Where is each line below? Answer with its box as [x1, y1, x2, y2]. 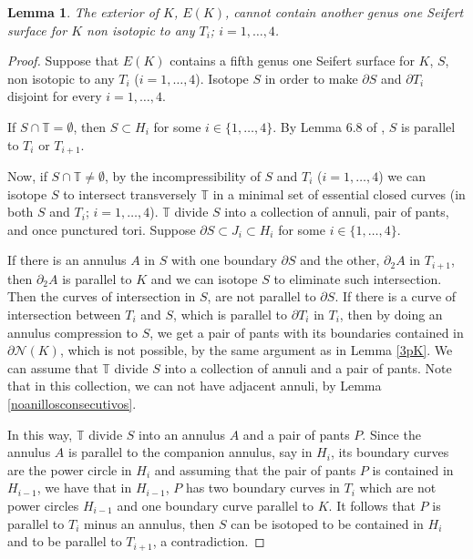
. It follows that [328, 495, 416, 514]
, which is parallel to [173, 305, 288, 324]
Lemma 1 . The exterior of [7, 3, 159, 21]
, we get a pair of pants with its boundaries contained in [149, 322, 464, 341]
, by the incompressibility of [104, 167, 261, 186]
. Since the [362, 424, 421, 443]
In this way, [7, 424, 73, 443]
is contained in [372, 460, 454, 479]
